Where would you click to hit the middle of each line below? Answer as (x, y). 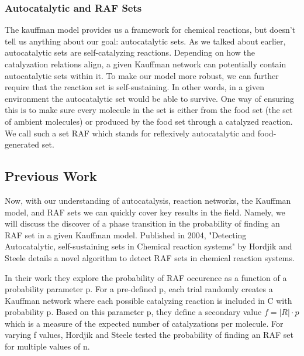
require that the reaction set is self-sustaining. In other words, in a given (134, 87)
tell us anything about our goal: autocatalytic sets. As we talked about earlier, (145, 41)
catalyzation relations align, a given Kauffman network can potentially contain (146, 64)
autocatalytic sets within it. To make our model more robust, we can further (142, 75)
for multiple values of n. (47, 346)
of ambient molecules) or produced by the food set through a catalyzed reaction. (149, 121)
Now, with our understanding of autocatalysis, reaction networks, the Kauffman (148, 200)
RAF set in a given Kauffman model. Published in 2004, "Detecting (126, 235)
